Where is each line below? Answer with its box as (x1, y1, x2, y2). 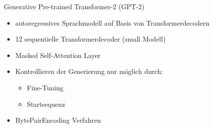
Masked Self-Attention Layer (15, 50, 101, 60)
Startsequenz (27, 99, 65, 109)
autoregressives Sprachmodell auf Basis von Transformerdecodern (15, 17, 210, 28)
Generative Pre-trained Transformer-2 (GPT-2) (4, 1, 145, 11)
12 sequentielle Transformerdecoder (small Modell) (15, 34, 166, 44)
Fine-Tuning (27, 82, 64, 92)
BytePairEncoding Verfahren (15, 115, 101, 125)
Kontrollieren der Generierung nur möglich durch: (15, 66, 163, 76)
